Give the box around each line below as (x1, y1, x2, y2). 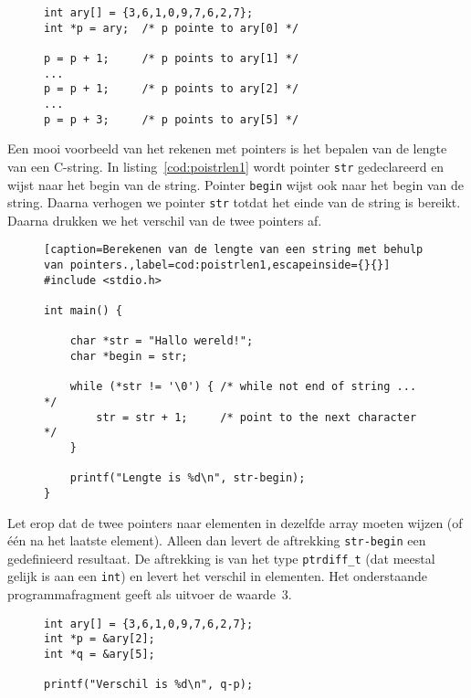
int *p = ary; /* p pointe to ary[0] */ (44, 21, 299, 35)
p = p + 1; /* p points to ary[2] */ (44, 82, 299, 96)
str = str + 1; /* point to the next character (96, 410, 417, 424)
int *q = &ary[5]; (44, 648, 155, 661)
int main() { (44, 304, 122, 318)
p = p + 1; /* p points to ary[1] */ (44, 51, 299, 65)
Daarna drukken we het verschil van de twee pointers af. (7, 210, 322, 229)
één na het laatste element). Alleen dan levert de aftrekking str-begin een (7, 531, 426, 550)
